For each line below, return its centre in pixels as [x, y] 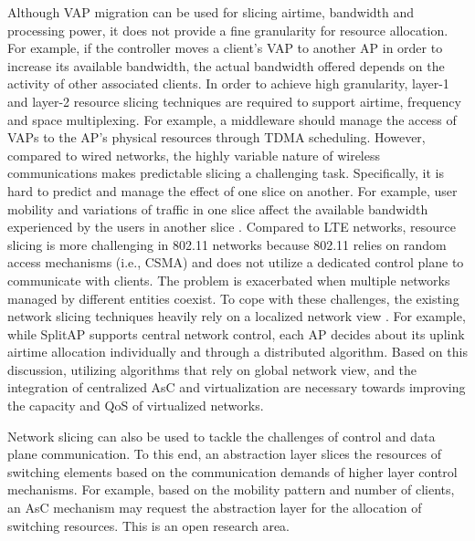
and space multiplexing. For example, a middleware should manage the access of [232, 119]
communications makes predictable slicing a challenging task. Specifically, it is [226, 173]
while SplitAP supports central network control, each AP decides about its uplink [236, 333]
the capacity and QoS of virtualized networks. [136, 406]
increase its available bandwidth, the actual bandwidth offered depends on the [226, 65]
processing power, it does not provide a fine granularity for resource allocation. [228, 30]
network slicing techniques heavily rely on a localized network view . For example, [237, 316]
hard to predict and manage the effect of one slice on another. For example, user [232, 190]
